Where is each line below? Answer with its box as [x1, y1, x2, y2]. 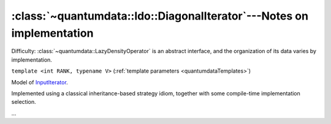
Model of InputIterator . [11, 78, 69, 86]
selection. [11, 98, 36, 106]
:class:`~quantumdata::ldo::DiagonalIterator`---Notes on [11, 9, 309, 23]
